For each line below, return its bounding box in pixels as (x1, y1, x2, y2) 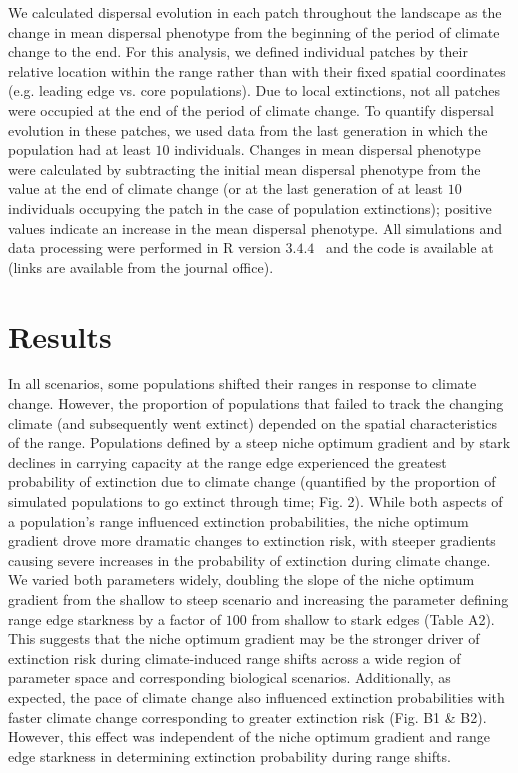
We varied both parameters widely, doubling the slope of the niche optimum (8, 569, 475, 590)
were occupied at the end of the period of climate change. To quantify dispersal (8, 99, 494, 120)
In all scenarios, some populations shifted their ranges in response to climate (8, 373, 477, 394)
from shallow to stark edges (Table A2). (251, 608, 495, 629)
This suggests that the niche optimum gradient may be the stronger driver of (8, 628, 480, 649)
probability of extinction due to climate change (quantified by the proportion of (8, 471, 496, 492)
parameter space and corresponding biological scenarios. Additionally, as (8, 667, 451, 688)
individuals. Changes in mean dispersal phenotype (174, 139, 481, 160)
